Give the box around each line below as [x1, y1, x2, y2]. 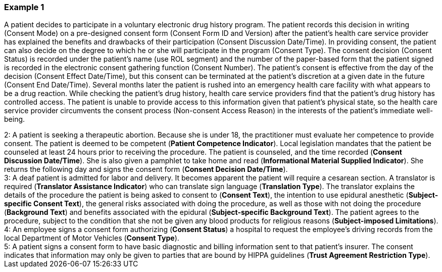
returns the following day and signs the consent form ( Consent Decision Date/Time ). [4, 165, 288, 174]
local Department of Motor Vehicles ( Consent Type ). [4, 234, 179, 243]
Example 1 [4, 2, 44, 12]
